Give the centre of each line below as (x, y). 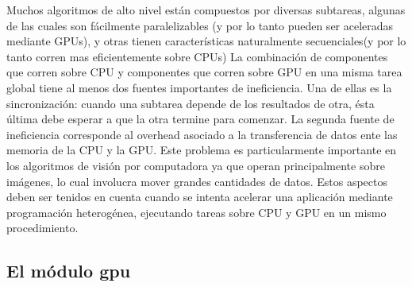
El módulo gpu (69, 271)
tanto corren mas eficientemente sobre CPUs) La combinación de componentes (197, 56)
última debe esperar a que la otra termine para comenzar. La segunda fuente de (200, 119)
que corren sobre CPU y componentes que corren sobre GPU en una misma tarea (204, 72)
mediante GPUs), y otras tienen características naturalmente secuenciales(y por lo (206, 41)
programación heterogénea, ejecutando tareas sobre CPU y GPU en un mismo (196, 212)
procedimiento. (42, 228)
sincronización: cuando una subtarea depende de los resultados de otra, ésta (191, 103)
